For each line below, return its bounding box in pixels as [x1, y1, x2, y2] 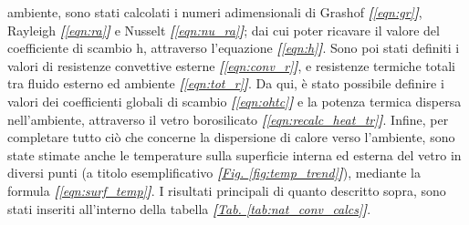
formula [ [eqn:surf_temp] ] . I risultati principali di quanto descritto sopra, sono [7, 180, 446, 199]
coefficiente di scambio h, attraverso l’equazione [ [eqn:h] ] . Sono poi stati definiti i [7, 38, 460, 57]
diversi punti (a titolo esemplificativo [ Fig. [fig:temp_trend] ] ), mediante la [7, 163, 421, 182]
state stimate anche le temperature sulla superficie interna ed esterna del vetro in [7, 145, 462, 164]
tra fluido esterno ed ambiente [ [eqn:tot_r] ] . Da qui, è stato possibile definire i [7, 74, 444, 93]
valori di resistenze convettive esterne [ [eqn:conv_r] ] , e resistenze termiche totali [7, 56, 455, 75]
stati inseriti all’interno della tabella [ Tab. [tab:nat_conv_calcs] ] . [7, 199, 371, 218]
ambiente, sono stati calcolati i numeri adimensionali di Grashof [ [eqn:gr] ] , [7, 3, 422, 21]
